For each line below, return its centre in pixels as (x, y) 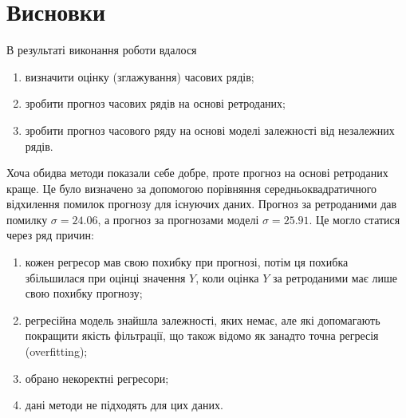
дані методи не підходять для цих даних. (124, 405)
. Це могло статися (355, 219)
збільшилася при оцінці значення (105, 277)
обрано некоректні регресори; (97, 378)
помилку (27, 219)
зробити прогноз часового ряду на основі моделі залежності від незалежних (210, 130)
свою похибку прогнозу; (84, 293)
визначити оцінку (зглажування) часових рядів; (140, 76)
